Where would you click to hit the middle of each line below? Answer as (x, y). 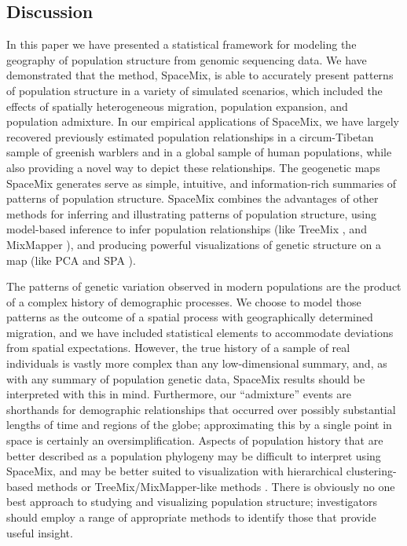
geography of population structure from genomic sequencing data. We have (187, 59)
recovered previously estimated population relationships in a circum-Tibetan (190, 136)
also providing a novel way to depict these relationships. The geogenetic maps (193, 167)
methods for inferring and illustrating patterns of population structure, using (191, 213)
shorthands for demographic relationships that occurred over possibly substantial (201, 409)
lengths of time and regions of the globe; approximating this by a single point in (199, 425)
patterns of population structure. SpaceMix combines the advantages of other (192, 198)
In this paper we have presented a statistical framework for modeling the (181, 44)
